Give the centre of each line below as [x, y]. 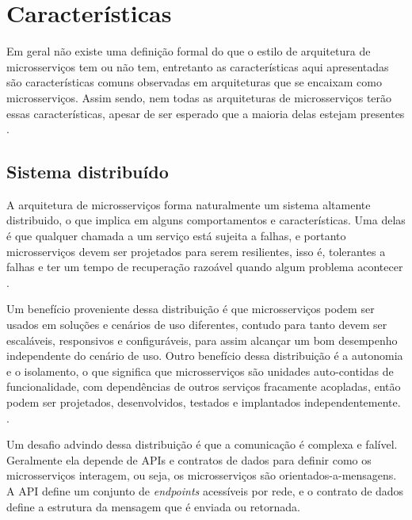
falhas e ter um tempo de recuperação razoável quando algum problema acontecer [205, 267]
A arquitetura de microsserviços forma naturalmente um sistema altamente [189, 204]
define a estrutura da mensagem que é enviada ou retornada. [153, 506]
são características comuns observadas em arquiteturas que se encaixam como [194, 82]
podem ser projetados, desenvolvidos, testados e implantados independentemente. [204, 402]
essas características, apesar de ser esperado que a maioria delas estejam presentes [206, 113]
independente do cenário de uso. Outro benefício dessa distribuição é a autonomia [205, 356]
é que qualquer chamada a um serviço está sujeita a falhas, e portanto [176, 236]
